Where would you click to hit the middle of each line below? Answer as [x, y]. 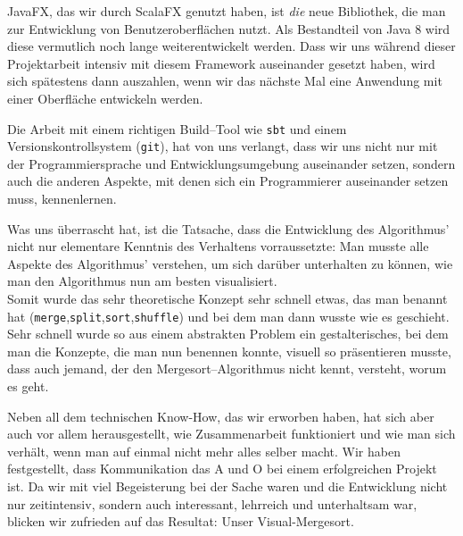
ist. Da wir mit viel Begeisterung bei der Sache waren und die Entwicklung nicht [227, 486]
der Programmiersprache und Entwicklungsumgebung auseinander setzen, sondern [231, 163]
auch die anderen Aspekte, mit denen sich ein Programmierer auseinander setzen [228, 181]
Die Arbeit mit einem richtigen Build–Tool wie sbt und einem [177, 128]
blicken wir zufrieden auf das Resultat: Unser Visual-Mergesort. [181, 521]
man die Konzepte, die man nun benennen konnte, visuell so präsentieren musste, [229, 351]
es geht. [28, 386]
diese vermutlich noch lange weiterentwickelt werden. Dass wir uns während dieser [231, 46]
